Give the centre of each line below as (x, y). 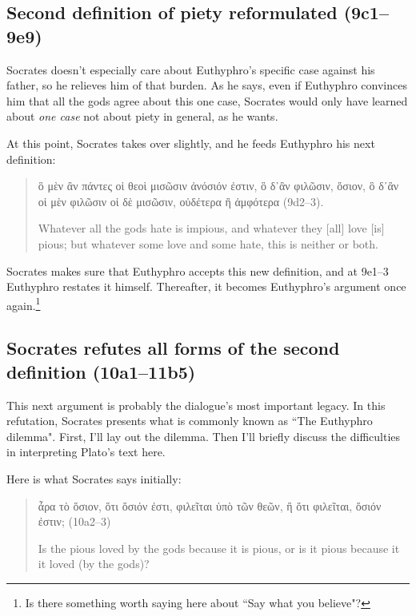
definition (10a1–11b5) (101, 371)
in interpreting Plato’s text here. (86, 452)
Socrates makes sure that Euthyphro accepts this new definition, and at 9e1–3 (198, 270)
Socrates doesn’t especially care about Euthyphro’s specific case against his (191, 69)
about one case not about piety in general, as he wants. (142, 116)
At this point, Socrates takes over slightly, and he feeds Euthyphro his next (191, 143)
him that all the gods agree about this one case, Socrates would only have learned (207, 100)
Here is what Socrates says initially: (94, 478)
